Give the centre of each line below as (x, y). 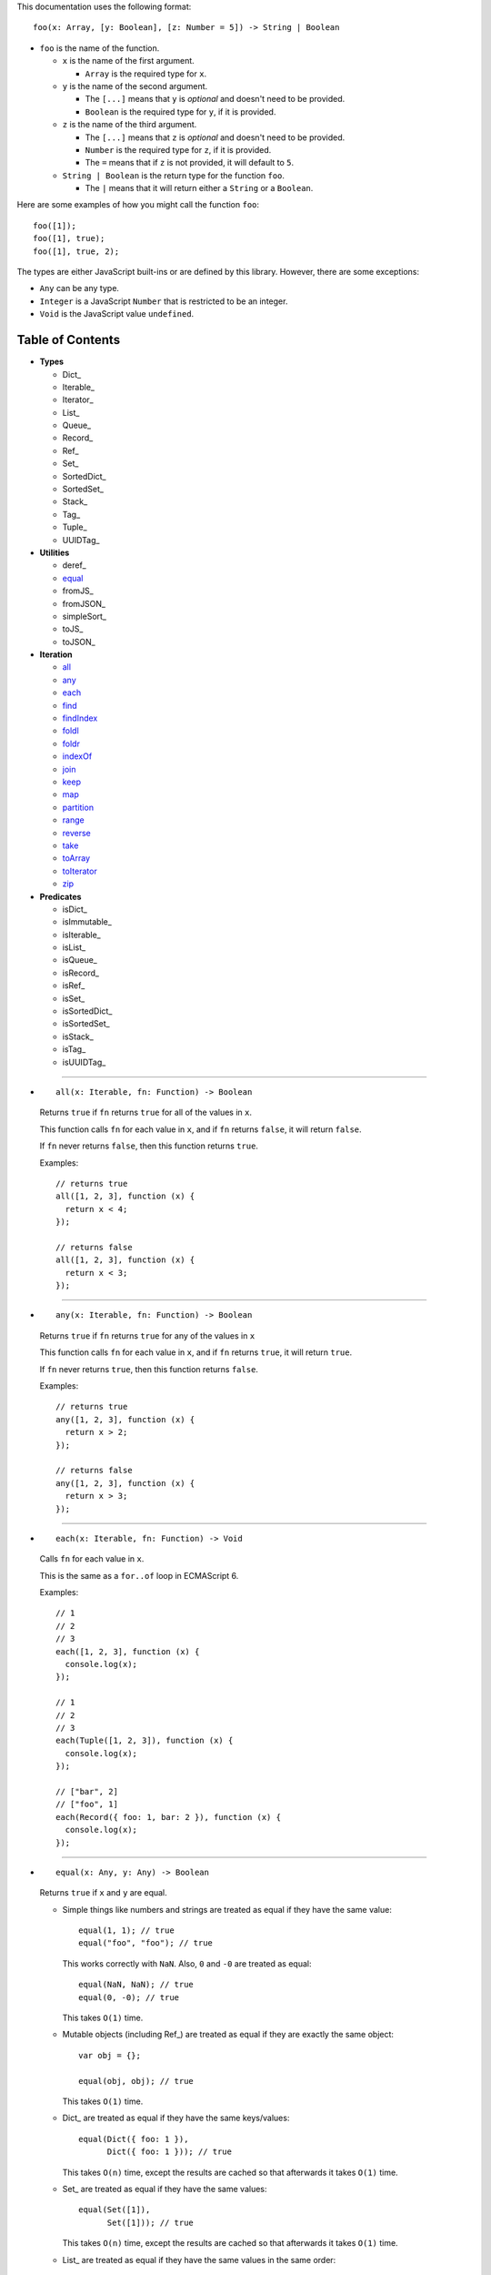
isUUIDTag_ (84, 1062)
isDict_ (75, 909)
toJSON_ (79, 642)
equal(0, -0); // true (129, 1997)
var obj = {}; (110, 2055)
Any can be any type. (80, 288)
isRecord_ (81, 973)
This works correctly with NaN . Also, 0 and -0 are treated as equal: (187, 1963)
